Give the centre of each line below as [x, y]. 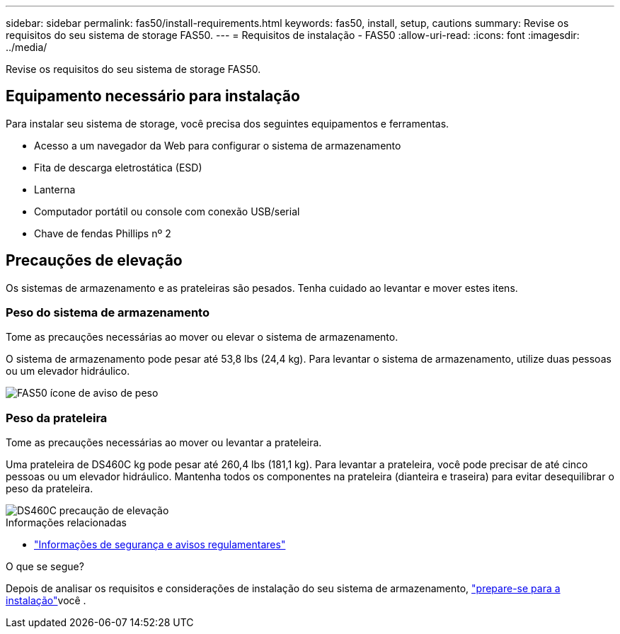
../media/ [27, 47]
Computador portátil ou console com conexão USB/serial [167, 211]
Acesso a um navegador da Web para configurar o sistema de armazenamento [218, 145]
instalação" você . [46, 601]
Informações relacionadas [66, 523]
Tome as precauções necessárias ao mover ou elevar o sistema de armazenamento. [202, 337]
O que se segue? [45, 567]
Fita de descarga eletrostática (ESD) [118, 167]
